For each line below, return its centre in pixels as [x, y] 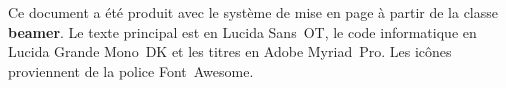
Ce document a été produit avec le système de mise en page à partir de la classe [253, 12]
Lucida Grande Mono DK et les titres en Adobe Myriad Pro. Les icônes [230, 51]
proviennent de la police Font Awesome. [131, 70]
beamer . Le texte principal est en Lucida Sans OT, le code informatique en [242, 31]
